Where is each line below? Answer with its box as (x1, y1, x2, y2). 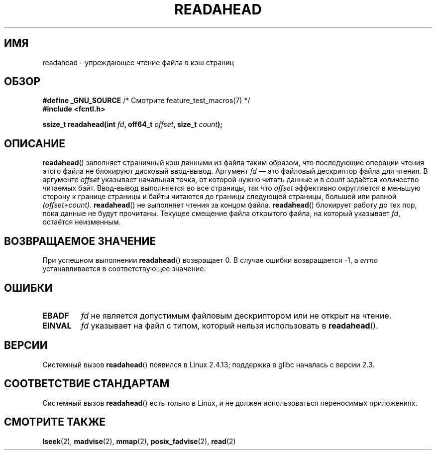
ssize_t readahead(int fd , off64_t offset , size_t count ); (42, 120, 223, 129)
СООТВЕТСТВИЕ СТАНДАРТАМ (4, 377, 170, 390)
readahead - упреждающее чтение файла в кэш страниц (42, 58, 234, 67)
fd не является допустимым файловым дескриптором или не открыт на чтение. (81, 310, 392, 321)
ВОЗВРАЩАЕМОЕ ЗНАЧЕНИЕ (4, 234, 156, 247)
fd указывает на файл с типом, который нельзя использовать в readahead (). (81, 320, 378, 331)
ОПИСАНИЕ (4, 137, 65, 150)
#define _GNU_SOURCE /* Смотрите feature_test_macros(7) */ (42, 96, 250, 105)
